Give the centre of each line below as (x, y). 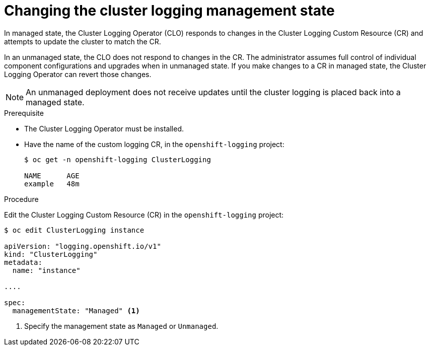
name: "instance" (46, 270)
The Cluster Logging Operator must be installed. (104, 128)
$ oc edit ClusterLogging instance (74, 230)
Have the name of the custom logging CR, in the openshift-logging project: (154, 144)
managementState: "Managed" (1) (76, 310)
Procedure (21, 199)
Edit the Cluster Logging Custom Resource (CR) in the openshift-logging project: (144, 215)
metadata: (23, 262)
